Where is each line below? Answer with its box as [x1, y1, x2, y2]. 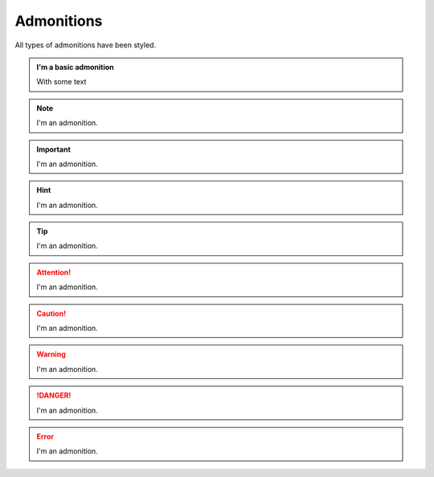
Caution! [36, 308, 67, 318]
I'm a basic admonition [36, 62, 114, 71]
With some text [36, 77, 87, 87]
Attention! [36, 267, 72, 277]
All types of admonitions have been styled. [14, 40, 157, 50]
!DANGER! [36, 390, 72, 401]
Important [36, 145, 72, 154]
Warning [36, 349, 66, 359]
